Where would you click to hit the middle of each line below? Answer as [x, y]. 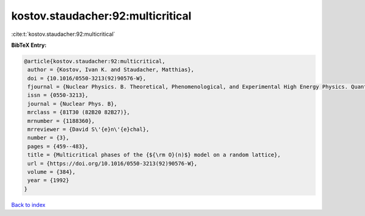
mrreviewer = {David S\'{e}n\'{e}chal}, [89, 130]
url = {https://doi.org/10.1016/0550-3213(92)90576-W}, [113, 163]
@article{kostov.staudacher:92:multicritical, [95, 61]
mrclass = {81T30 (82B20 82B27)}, [79, 112]
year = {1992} [48, 180]
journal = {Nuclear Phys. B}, [73, 104]
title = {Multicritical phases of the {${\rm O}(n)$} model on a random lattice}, [154, 155]
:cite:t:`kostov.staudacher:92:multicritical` [63, 34]
